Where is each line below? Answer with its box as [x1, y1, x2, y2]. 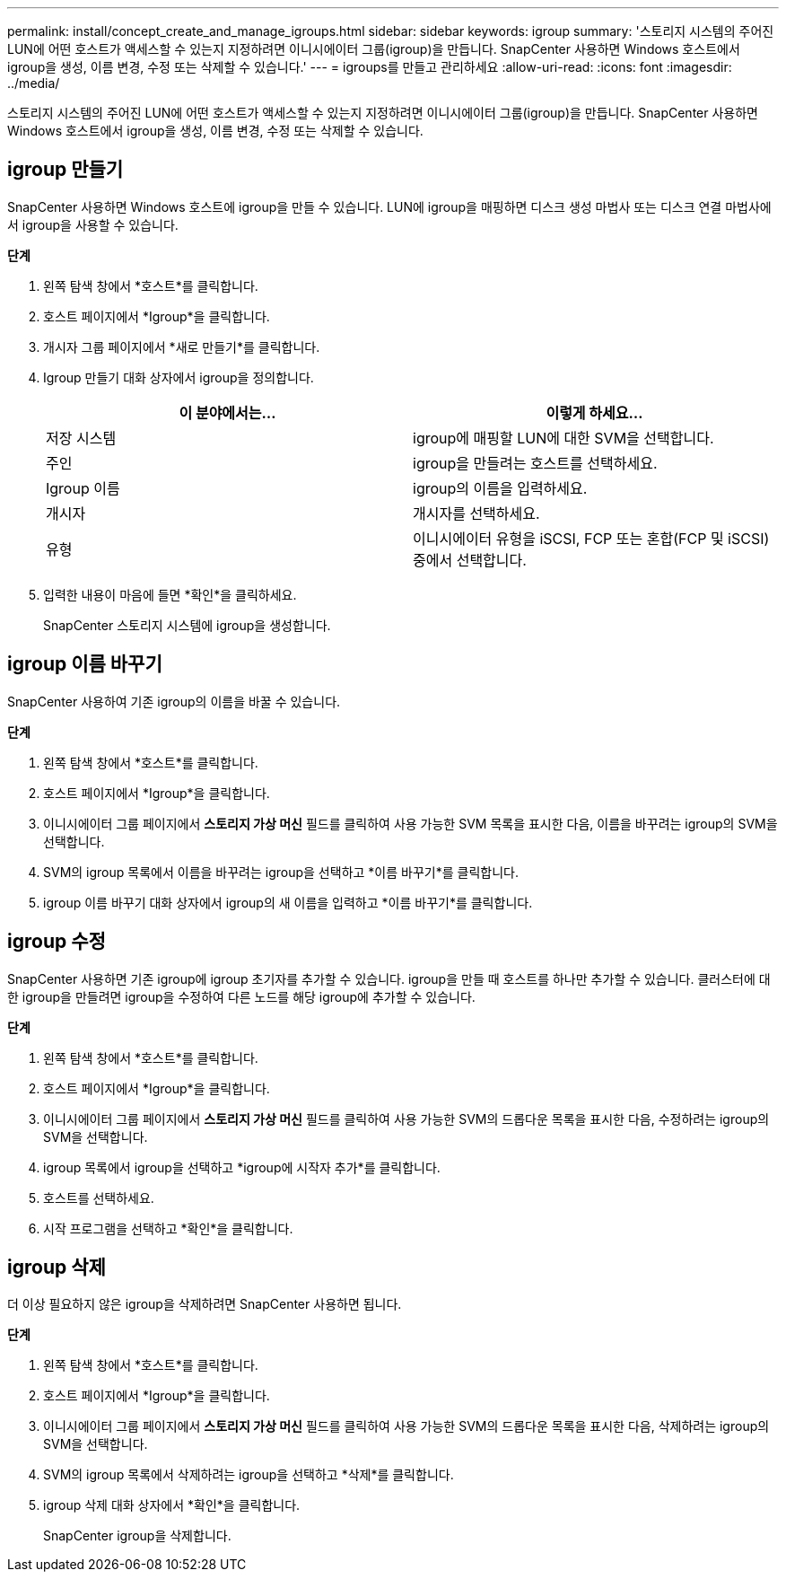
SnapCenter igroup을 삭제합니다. [43, 1528, 231, 1544]
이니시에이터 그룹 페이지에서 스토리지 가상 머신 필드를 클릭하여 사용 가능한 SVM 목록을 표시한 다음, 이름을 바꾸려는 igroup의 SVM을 [43, 815, 778, 831]
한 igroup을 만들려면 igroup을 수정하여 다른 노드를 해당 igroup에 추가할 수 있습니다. [7, 988, 476, 1004]
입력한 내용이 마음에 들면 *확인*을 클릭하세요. [43, 586, 297, 602]
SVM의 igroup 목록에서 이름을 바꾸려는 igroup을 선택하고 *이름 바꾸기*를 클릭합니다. [43, 864, 519, 880]
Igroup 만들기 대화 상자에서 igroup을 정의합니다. [43, 369, 314, 385]
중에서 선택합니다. [413, 550, 527, 569]
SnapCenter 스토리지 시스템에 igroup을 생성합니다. [43, 617, 331, 633]
